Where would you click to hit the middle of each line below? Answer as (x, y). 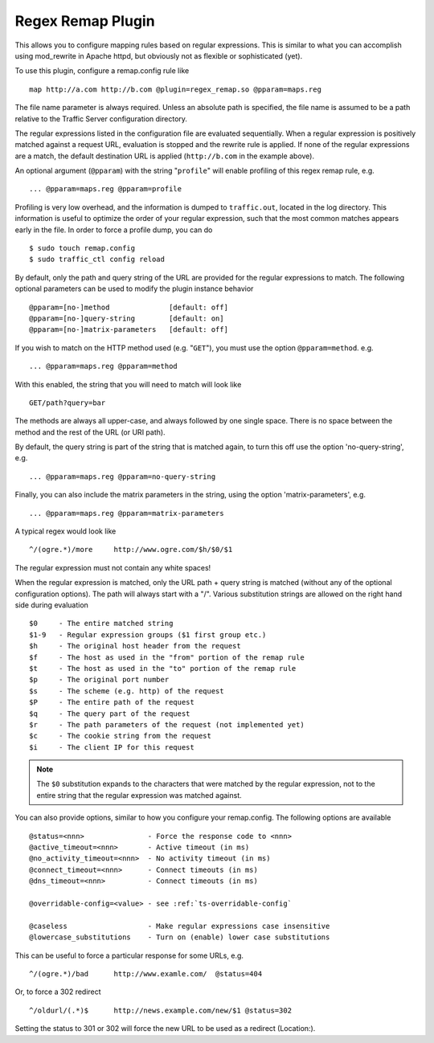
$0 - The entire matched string (101, 624)
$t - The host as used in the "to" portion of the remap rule (163, 668)
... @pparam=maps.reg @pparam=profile (106, 189)
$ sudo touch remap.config (82, 248)
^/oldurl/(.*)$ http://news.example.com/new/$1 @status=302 (161, 1010)
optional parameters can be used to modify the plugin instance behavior (134, 288)
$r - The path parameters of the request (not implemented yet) (167, 724)
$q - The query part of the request (110, 714)
